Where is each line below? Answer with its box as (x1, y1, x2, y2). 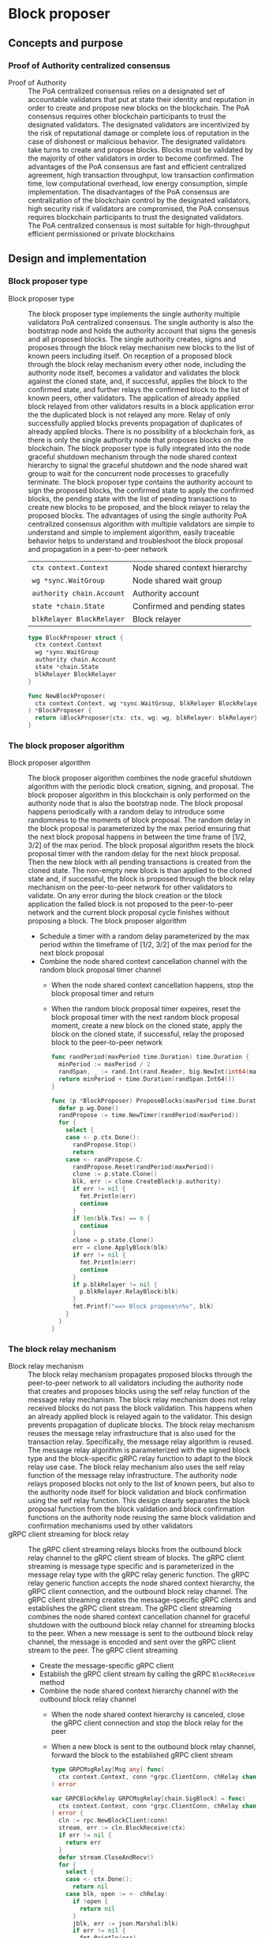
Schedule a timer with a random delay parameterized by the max (39, 931, 250, 941)
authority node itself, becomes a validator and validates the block (28, 368, 241, 377)
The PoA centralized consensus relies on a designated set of (28, 86, 226, 96)
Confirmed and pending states (132, 600, 246, 611)
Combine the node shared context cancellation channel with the (39, 957, 248, 966)
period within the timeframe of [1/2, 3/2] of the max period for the (39, 940, 252, 950)
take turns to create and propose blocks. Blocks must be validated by (28, 145, 254, 154)
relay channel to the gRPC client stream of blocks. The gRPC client (28, 1553, 244, 1562)
